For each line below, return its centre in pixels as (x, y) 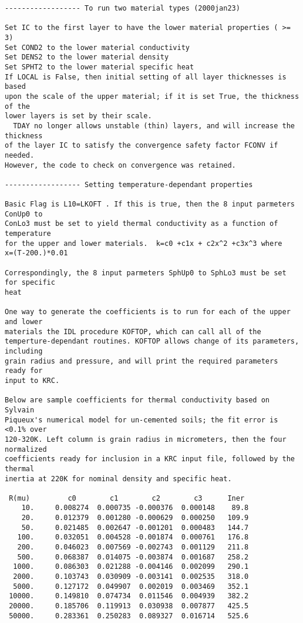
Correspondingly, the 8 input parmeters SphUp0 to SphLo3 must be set (146, 273)
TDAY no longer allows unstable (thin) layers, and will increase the (154, 126)
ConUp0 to (24, 214)
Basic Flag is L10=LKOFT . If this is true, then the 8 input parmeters (150, 204)
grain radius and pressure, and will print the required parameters (142, 361)
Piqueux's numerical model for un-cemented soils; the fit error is (142, 420)
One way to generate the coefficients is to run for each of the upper (148, 312)
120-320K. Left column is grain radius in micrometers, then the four (146, 439)
